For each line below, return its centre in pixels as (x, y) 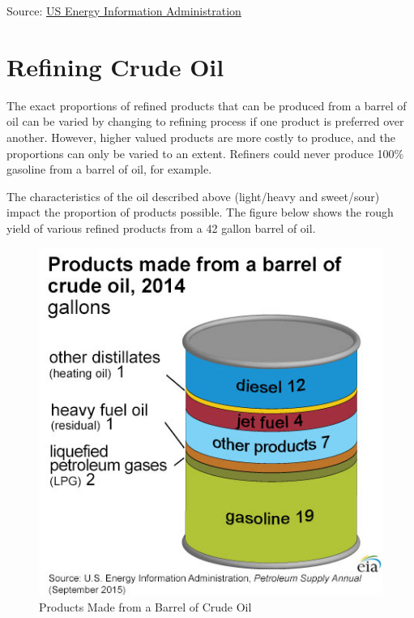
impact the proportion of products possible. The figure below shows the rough (200, 212)
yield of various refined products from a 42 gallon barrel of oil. (161, 227)
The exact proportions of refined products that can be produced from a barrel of (207, 105)
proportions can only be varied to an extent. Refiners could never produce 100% (205, 153)
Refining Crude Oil (115, 66)
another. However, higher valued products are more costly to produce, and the (201, 137)
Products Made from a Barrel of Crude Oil (145, 606)
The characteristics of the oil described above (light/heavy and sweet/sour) (193, 196)
